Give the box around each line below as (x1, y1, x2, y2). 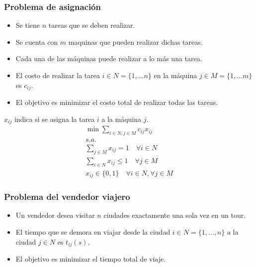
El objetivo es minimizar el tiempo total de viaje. (15, 253, 166, 264)
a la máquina (101, 113, 142, 124)
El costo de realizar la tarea (15, 70, 100, 80)
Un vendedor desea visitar (15, 210, 95, 220)
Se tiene (15, 20, 40, 30)
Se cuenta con (15, 36, 58, 47)
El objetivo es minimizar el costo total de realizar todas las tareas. (15, 97, 218, 107)
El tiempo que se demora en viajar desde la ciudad (15, 226, 171, 237)
